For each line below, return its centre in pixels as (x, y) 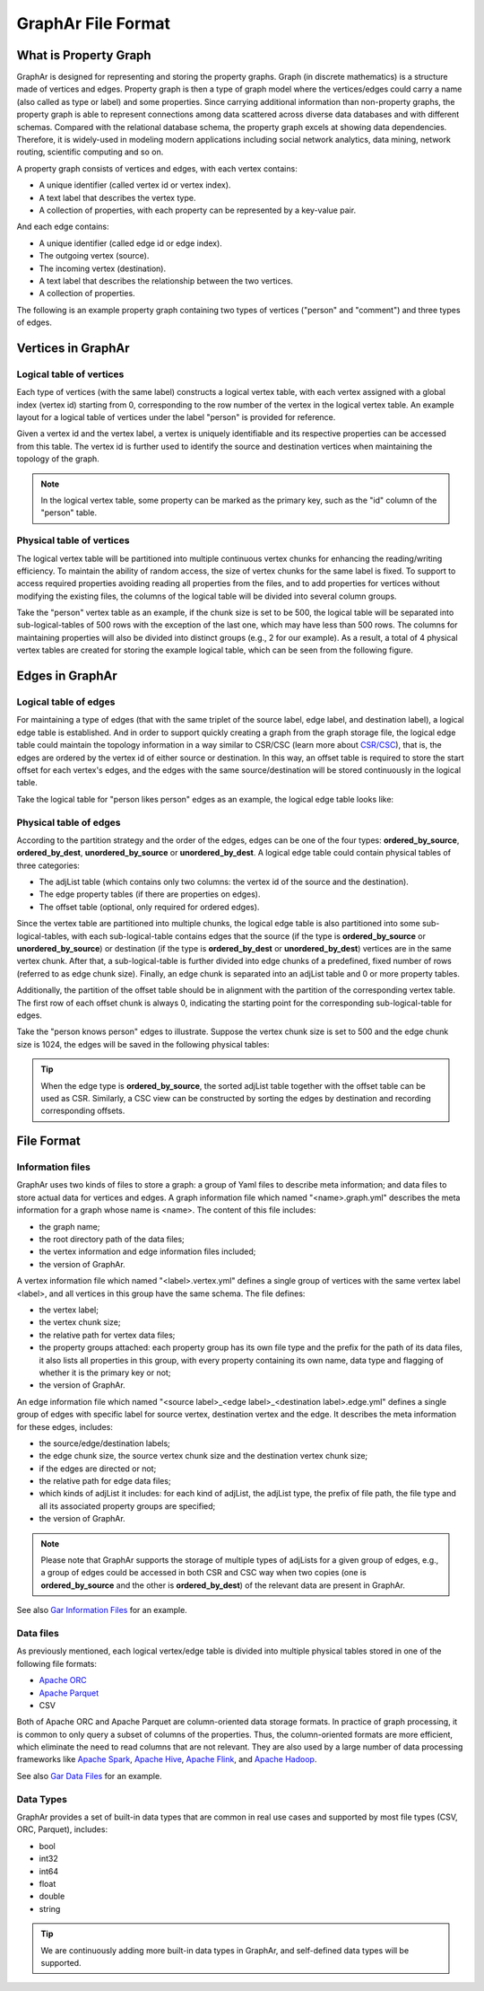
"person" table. (69, 513)
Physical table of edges (69, 822)
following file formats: (57, 1663)
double (52, 1896)
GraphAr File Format (93, 23)
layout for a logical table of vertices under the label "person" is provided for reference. (176, 417)
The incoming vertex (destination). (102, 268)
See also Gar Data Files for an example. (89, 1776)
